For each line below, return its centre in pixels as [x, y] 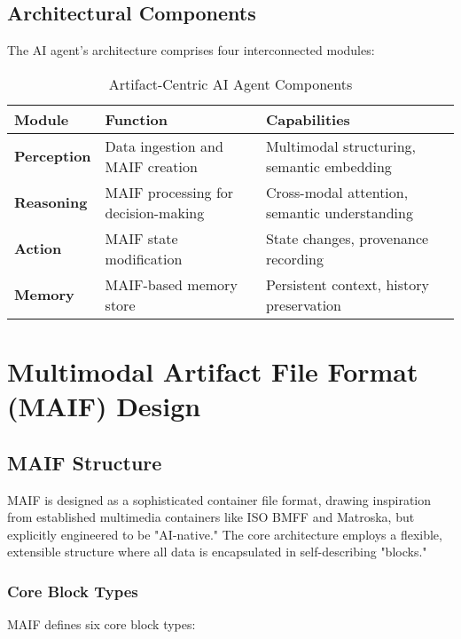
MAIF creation [151, 166]
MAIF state [141, 238]
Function [136, 119]
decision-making [155, 212]
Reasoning [51, 202]
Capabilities [308, 119]
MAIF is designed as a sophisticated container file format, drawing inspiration [219, 499]
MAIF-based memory [171, 284]
